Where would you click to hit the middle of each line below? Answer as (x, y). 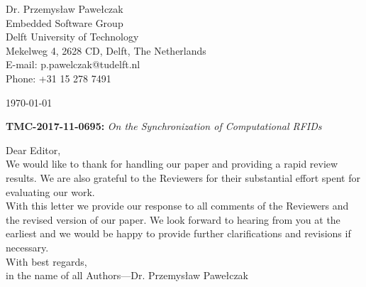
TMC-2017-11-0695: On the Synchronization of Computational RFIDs (164, 126)
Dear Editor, (33, 150)
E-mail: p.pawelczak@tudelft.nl (73, 64)
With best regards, (46, 261)
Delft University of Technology (72, 37)
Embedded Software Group (65, 22)
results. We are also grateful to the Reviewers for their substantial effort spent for (183, 177)
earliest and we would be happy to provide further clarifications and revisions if (178, 233)
